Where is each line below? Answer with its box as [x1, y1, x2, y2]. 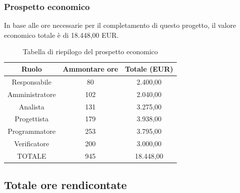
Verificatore [14, 138, 49, 149]
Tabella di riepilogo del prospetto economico [22, 46, 158, 57]
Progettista [14, 113, 49, 124]
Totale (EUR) [125, 64, 173, 74]
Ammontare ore [63, 64, 119, 74]
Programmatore [7, 126, 56, 136]
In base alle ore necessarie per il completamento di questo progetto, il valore [4, 20, 236, 30]
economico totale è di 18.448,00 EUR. [4, 29, 119, 40]
